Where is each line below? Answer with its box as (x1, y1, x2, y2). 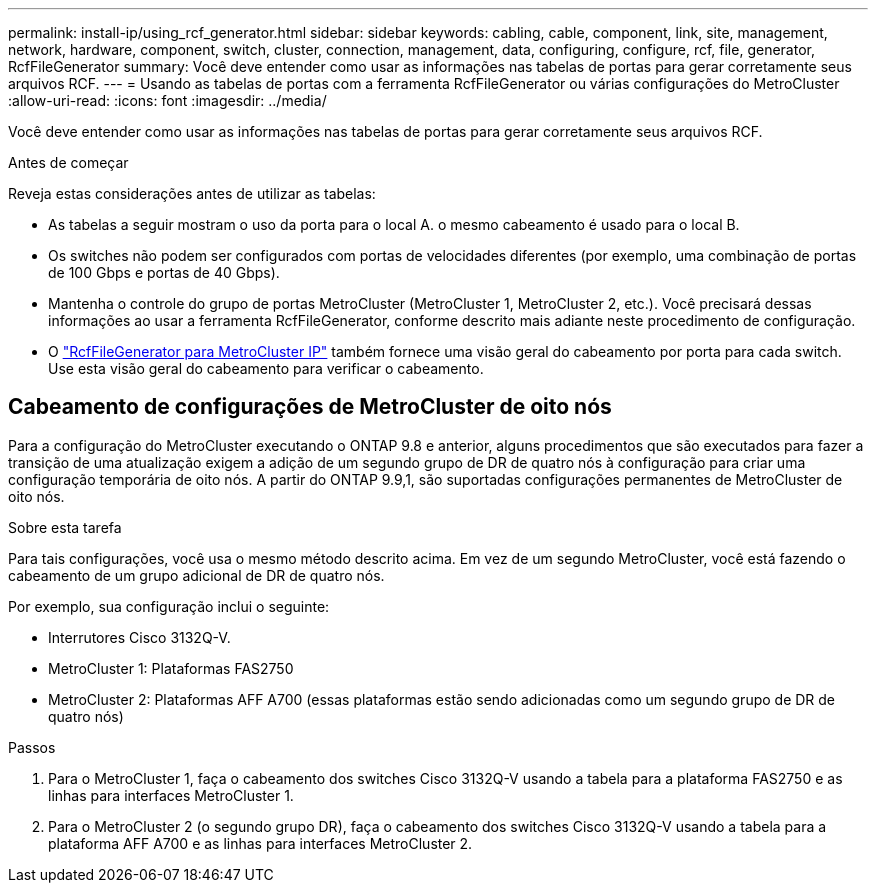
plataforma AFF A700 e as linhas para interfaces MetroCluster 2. (48, 834, 473, 852)
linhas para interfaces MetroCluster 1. (48, 786, 294, 804)
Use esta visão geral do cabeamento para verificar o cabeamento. (48, 360, 484, 377)
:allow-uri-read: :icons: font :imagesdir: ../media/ (8, 92, 327, 109)
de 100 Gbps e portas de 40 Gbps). (48, 264, 280, 281)
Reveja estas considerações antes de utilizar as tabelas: (8, 185, 376, 202)
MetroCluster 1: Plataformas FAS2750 (48, 659, 294, 677)
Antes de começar (8, 154, 129, 171)
